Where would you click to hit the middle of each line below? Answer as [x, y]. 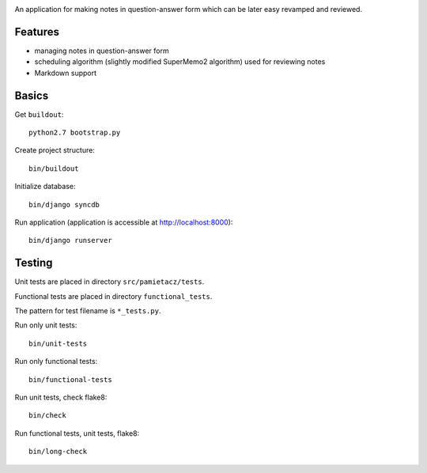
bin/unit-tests [58, 343]
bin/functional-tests [70, 379]
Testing [34, 263]
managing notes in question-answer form [102, 51]
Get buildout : [39, 114]
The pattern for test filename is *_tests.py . [88, 311]
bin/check [47, 416]
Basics [32, 95]
